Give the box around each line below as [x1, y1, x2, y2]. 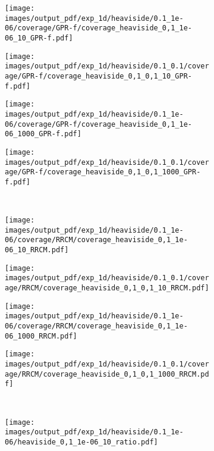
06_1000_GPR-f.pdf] [5, 130, 81, 139]
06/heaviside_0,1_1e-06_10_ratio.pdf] [5, 437, 158, 446]
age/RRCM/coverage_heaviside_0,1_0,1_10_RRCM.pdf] [5, 284, 209, 293]
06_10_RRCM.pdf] [5, 246, 69, 255]
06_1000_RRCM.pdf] [5, 331, 77, 340]
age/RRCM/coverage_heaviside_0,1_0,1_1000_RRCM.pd [5, 369, 209, 378]
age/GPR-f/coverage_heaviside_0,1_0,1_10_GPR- [5, 71, 192, 80]
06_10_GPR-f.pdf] [5, 33, 73, 42]
